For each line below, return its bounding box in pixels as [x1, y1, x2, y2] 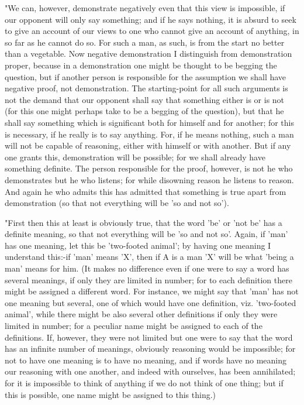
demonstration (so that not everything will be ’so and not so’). [5, 197, 229, 209]
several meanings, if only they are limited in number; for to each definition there [5, 273, 292, 286]
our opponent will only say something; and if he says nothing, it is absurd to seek [5, 13, 296, 25]
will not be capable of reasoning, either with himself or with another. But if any [5, 139, 291, 152]
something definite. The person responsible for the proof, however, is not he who [5, 162, 293, 174]
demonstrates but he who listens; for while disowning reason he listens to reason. [5, 173, 294, 186]
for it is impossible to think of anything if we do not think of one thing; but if [5, 377, 284, 389]
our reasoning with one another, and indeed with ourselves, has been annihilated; [5, 365, 296, 377]
